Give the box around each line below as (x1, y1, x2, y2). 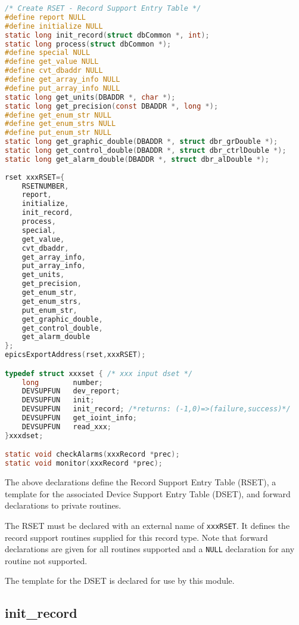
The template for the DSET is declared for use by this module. (5, 574, 235, 587)
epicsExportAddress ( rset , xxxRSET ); (5, 350, 146, 359)
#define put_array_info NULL (5, 84, 120, 93)
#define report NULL (5, 13, 86, 21)
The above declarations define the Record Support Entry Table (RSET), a (5, 476, 276, 488)
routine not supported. (5, 554, 88, 566)
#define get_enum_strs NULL (5, 119, 116, 128)
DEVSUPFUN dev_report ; (21, 387, 120, 396)
